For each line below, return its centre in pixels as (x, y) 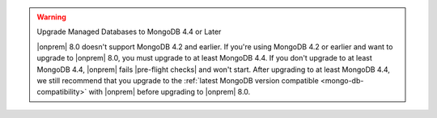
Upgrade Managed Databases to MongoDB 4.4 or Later (129, 32)
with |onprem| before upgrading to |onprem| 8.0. (170, 92)
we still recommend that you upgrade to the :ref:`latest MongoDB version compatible (178, 80)
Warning (51, 17)
